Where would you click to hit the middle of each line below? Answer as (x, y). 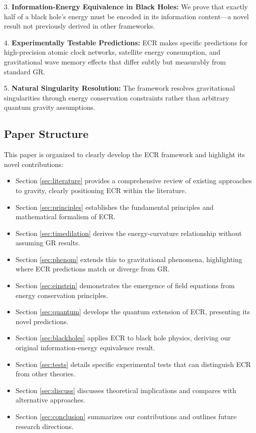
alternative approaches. (50, 400)
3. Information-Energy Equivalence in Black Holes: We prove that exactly (126, 6)
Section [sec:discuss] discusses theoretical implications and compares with (126, 390)
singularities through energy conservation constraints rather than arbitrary (117, 97)
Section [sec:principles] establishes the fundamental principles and (114, 207)
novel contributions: (34, 164)
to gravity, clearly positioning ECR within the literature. (101, 190)
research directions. (45, 426)
